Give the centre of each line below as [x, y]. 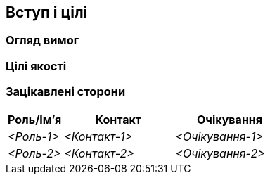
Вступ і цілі [47, 12]
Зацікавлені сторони [66, 92]
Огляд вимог [43, 40]
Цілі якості [36, 66]
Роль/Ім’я [35, 119]
